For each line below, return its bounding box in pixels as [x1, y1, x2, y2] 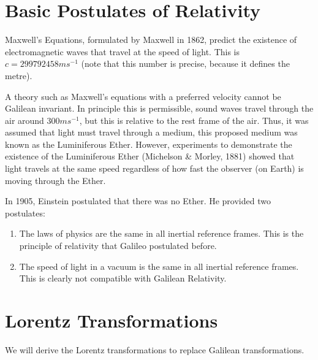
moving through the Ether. [5, 174, 106, 186]
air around [5, 113, 44, 126]
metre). [5, 69, 32, 82]
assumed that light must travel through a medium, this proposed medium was [5, 126, 298, 139]
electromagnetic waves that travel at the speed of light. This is [5, 45, 240, 58]
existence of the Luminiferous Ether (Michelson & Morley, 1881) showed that [5, 150, 295, 163]
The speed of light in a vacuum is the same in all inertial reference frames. [19, 259, 299, 272]
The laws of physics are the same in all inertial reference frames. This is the [19, 227, 304, 240]
